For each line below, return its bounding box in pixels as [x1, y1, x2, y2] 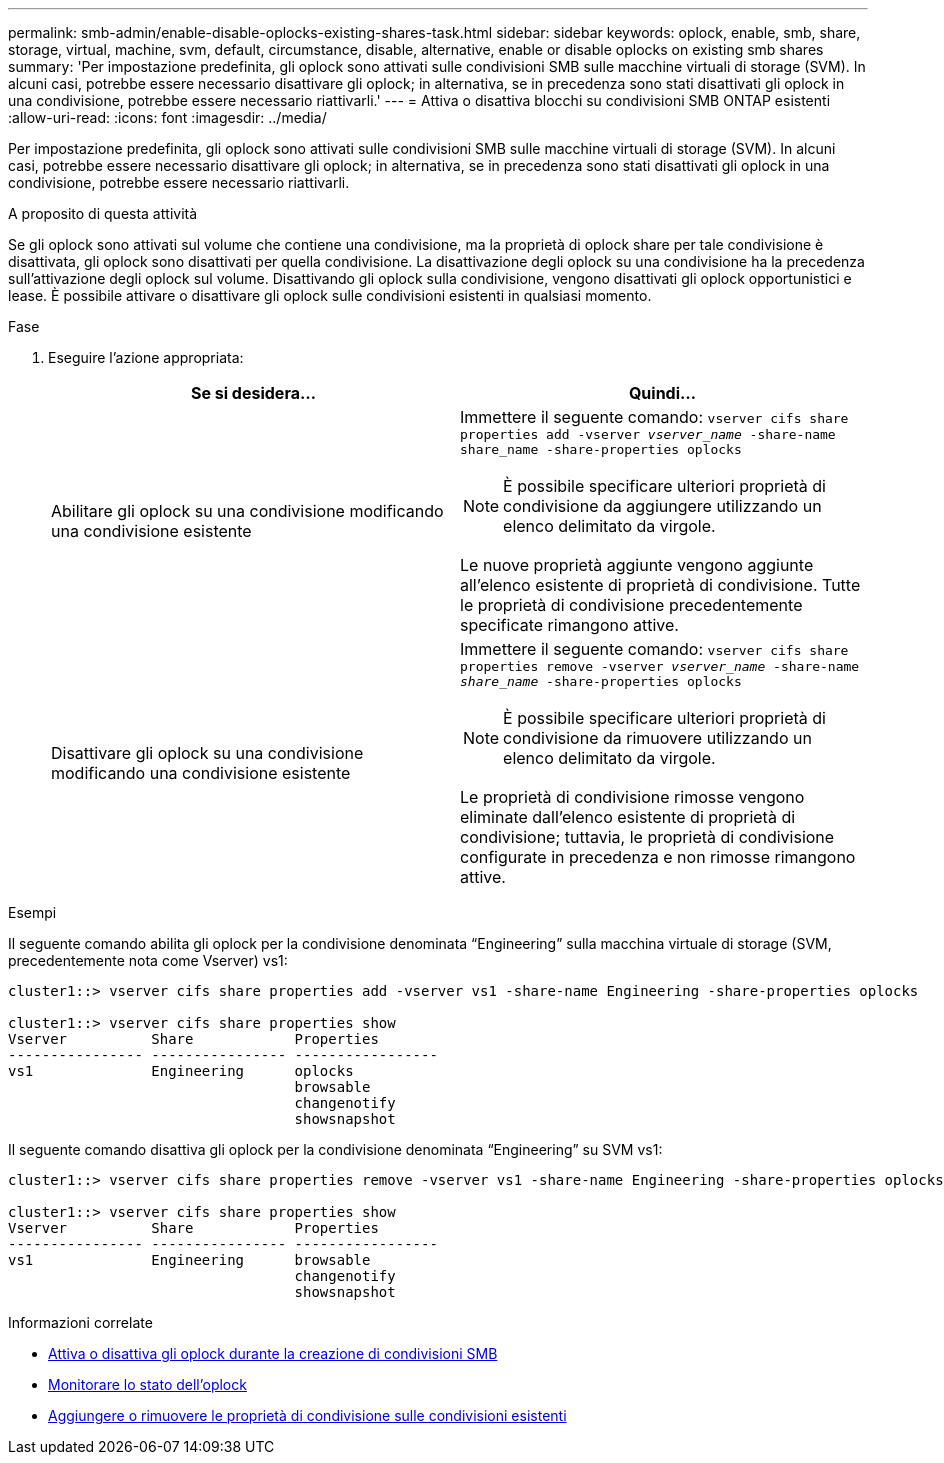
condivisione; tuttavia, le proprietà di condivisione [460, 827, 835, 847]
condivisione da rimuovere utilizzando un [503, 728, 812, 748]
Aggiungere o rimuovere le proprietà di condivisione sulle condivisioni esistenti [48, 1407, 567, 1424]
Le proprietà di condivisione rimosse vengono [460, 787, 805, 807]
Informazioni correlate [8, 1314, 153, 1331]
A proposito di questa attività [8, 205, 198, 222]
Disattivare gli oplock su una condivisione [51, 743, 364, 763]
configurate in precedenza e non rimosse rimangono [460, 847, 856, 867]
